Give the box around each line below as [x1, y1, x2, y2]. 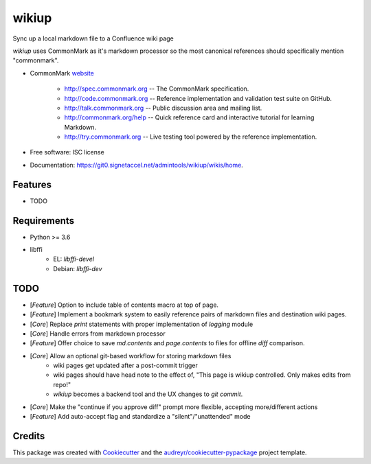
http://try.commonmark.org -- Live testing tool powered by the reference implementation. [64, 132, 317, 141]
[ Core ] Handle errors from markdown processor [30, 329, 166, 338]
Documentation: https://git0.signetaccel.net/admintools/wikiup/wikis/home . [30, 161, 243, 169]
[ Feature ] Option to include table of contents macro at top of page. [30, 301, 219, 309]
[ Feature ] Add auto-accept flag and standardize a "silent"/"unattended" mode [30, 413, 251, 421]
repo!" [53, 380, 71, 388]
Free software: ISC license [30, 148, 104, 156]
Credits [12, 430, 45, 442]
